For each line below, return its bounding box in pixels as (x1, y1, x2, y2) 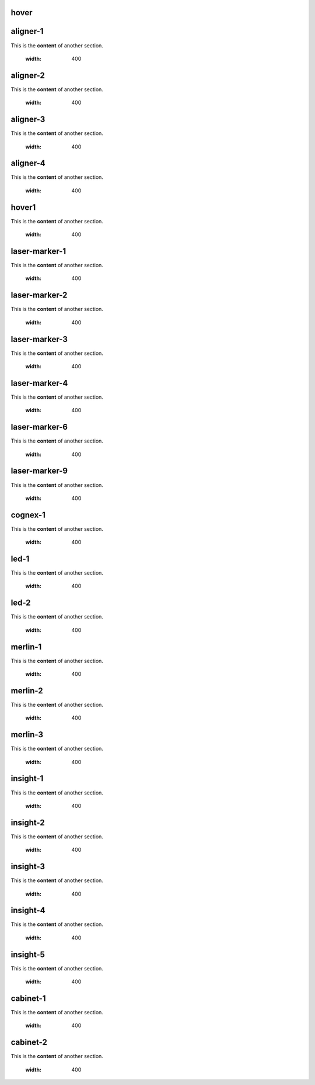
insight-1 (10, 773, 44, 783)
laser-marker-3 (10, 334, 68, 344)
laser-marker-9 (10, 466, 68, 476)
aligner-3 (10, 115, 45, 125)
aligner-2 (10, 70, 45, 80)
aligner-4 (10, 158, 46, 168)
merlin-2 (10, 686, 43, 696)
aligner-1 (10, 26, 44, 36)
